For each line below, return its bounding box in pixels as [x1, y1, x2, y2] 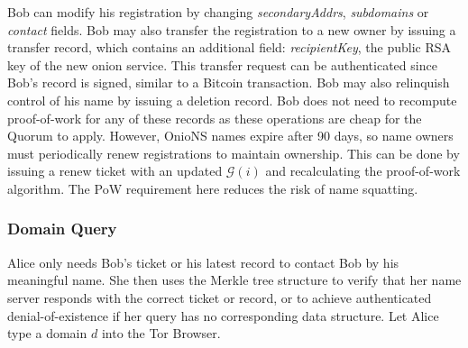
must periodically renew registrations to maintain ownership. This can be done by [7, 143, 460, 162]
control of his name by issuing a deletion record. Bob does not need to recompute [7, 90, 457, 109]
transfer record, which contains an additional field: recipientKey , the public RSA [7, 38, 452, 57]
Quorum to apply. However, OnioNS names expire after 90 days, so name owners [7, 126, 454, 145]
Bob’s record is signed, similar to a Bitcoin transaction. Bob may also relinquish [7, 73, 450, 92]
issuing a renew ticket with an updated [7, 161, 223, 180]
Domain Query [7, 217, 117, 240]
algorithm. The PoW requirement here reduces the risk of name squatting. [7, 179, 418, 197]
